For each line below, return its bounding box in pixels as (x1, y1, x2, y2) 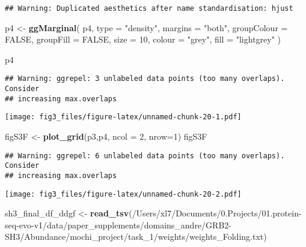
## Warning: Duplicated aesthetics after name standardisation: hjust (5, 4, 293, 13)
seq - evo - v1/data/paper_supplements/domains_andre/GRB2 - (5, 218, 231, 231)
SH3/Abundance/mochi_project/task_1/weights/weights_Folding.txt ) (5, 230, 267, 243)
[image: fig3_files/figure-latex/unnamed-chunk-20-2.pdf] (5, 189, 242, 198)
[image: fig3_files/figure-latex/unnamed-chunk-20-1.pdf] (5, 113, 242, 122)
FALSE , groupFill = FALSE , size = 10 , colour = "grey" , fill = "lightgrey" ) (5, 33, 281, 46)
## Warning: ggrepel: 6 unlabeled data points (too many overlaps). (5, 151, 285, 160)
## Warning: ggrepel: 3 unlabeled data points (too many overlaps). (5, 74, 285, 83)
